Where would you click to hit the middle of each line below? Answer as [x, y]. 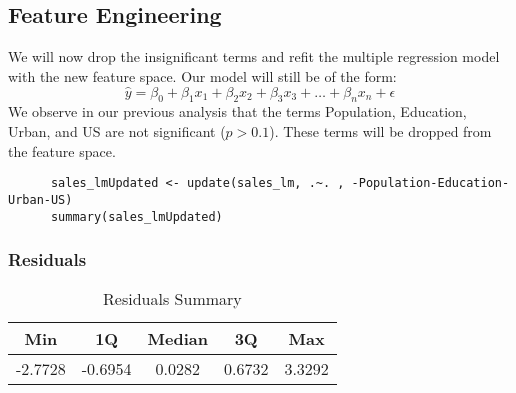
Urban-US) [40, 199]
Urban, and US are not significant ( [117, 131]
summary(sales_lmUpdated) [136, 216]
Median [177, 339]
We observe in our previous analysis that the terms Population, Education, [237, 111]
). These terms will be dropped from [380, 131]
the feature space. [62, 150]
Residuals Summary [172, 299]
